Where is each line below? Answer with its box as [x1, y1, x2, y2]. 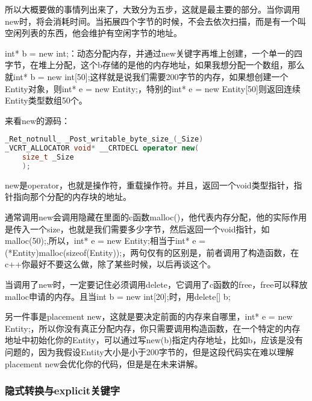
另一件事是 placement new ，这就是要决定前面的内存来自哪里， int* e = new [5, 310, 293, 323]
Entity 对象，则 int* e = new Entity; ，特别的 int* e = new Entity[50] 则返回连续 [5, 82, 301, 95]
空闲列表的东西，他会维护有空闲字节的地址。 [5, 26, 182, 39]
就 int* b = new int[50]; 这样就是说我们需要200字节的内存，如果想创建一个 [5, 70, 289, 82]
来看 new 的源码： [5, 114, 70, 126]
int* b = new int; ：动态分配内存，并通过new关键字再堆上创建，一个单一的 [5, 46, 294, 59]
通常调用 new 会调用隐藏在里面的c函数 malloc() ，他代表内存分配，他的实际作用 [5, 211, 307, 223]
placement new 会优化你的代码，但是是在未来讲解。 [5, 357, 203, 370]
